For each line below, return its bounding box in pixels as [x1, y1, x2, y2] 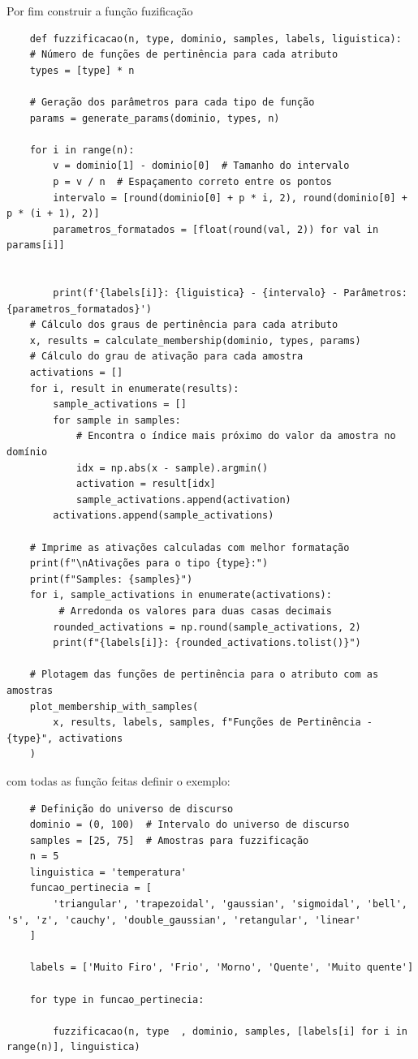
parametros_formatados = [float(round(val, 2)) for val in [53, 223, 379, 235]
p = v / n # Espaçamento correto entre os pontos [53, 175, 332, 187]
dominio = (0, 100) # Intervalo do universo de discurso [29, 819, 350, 831]
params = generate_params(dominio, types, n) [29, 112, 280, 124]
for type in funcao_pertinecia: [29, 993, 205, 1005]
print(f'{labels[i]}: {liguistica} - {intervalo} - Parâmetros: [53, 287, 407, 299]
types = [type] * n [29, 64, 135, 76]
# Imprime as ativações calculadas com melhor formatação [29, 541, 350, 553]
